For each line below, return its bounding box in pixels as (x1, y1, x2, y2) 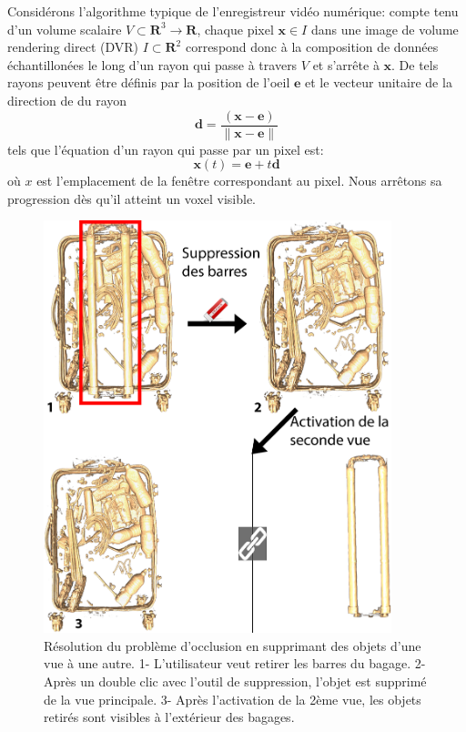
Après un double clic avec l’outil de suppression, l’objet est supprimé (44, 671, 427, 690)
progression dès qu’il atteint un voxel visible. (7, 188, 257, 208)
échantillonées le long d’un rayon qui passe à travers (7, 55, 298, 74)
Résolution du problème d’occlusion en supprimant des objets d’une (44, 635, 421, 655)
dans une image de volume (310, 19, 459, 38)
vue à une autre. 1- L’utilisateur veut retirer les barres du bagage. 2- (44, 654, 426, 673)
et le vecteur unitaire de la (305, 73, 452, 92)
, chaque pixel (197, 19, 274, 38)
